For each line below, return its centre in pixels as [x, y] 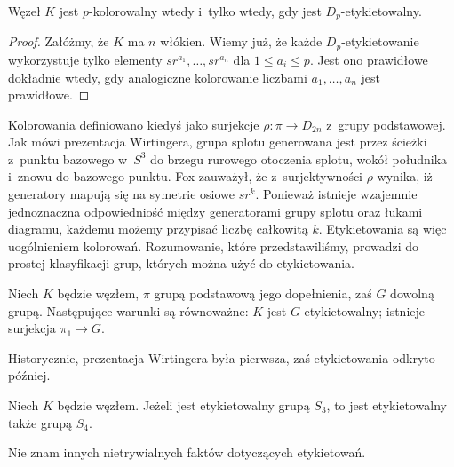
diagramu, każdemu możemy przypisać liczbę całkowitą [158, 229]
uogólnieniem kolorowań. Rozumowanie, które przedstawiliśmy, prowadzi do [214, 245]
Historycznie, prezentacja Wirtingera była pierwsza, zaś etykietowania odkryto [222, 357]
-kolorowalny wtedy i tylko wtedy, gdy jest [205, 11]
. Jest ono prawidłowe [369, 59]
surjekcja [32, 328]
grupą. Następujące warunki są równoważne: [128, 310]
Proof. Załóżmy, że [59, 41]
